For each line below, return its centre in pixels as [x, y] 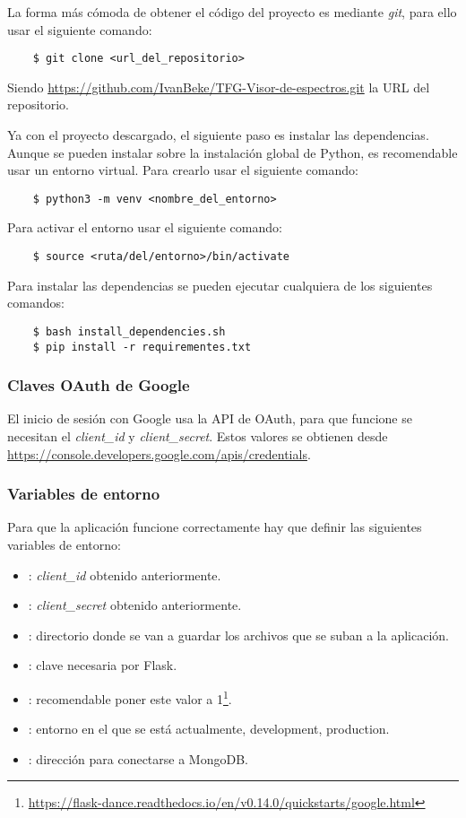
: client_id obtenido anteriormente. [125, 574]
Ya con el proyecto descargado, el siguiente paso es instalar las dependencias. [218, 135]
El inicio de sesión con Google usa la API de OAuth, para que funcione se [210, 418]
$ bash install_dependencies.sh [129, 331]
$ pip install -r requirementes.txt [142, 347]
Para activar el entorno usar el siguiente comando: [145, 227]
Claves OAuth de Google [99, 385]
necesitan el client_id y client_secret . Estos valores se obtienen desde [198, 436]
